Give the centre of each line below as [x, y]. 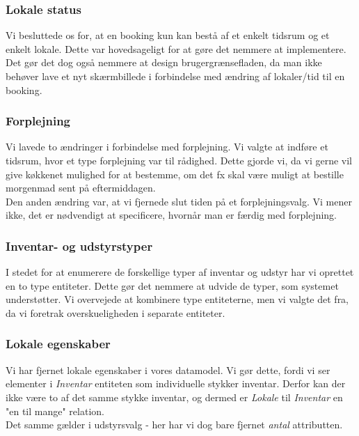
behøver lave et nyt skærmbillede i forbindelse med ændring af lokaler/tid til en [175, 76]
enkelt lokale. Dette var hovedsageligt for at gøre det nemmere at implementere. [176, 48]
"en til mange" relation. [55, 411]
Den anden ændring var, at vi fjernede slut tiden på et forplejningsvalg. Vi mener [179, 201]
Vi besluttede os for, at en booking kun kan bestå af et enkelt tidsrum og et [168, 35]
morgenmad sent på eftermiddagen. [81, 188]
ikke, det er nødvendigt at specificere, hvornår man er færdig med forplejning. [171, 215]
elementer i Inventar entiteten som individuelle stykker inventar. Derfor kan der [176, 383]
